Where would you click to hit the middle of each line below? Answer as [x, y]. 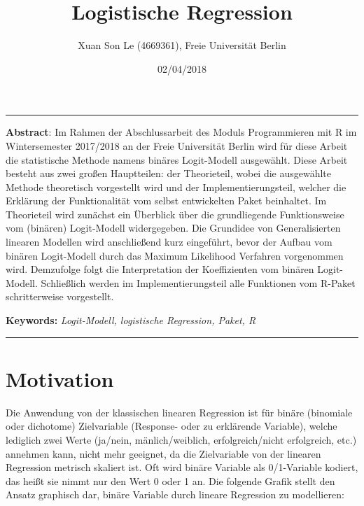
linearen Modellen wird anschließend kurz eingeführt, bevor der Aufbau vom [169, 242]
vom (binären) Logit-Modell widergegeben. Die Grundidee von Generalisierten [173, 228]
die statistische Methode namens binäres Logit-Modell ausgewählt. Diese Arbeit [177, 159]
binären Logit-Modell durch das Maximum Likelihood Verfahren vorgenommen [175, 255]
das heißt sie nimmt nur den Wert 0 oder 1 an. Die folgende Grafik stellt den [170, 480]
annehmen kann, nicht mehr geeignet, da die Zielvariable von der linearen [163, 453]
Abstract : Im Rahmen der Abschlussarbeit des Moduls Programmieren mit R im [181, 132]
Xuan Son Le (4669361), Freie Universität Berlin [182, 45]
